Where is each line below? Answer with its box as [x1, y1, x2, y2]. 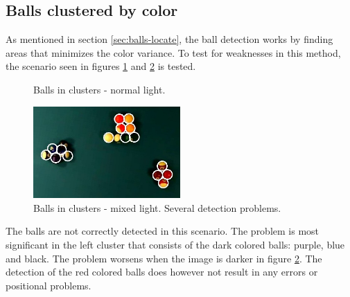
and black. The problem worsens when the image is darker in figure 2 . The [6, 251, 322, 265]
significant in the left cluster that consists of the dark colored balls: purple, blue [6, 237, 345, 251]
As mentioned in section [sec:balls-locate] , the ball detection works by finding [6, 32, 333, 46]
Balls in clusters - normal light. [33, 82, 166, 96]
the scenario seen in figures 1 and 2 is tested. [6, 59, 196, 73]
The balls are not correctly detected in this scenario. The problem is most [6, 224, 320, 238]
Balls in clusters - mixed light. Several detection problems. [33, 200, 281, 215]
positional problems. [6, 278, 91, 292]
